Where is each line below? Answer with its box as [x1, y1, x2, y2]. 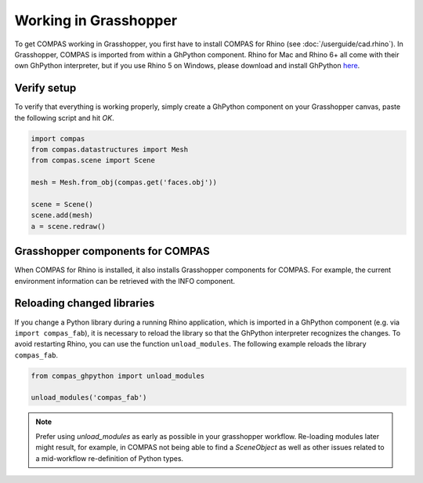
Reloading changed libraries [14, 296, 155, 310]
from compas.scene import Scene [31, 156, 156, 165]
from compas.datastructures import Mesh [31, 145, 188, 154]
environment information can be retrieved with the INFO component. [14, 276, 235, 285]
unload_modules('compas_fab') [31, 393, 147, 402]
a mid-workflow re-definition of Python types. [35, 453, 184, 463]
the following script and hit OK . [14, 113, 114, 122]
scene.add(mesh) [31, 211, 94, 220]
